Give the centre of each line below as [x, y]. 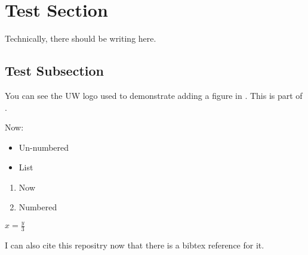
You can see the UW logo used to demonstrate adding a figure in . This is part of [154, 95]
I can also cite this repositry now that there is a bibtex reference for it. [135, 245]
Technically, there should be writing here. [81, 38]
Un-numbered [44, 147]
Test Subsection [54, 71]
